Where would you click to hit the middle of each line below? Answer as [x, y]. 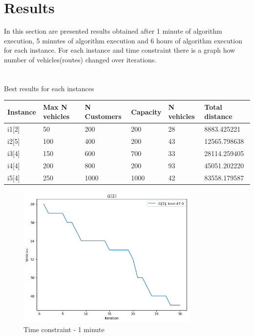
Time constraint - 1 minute [64, 329]
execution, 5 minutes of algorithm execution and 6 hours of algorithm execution [123, 40]
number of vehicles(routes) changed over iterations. [80, 59]
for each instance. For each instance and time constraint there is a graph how [120, 50]
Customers [103, 116]
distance [218, 116]
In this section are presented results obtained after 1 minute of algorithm [113, 31]
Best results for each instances [49, 88]
